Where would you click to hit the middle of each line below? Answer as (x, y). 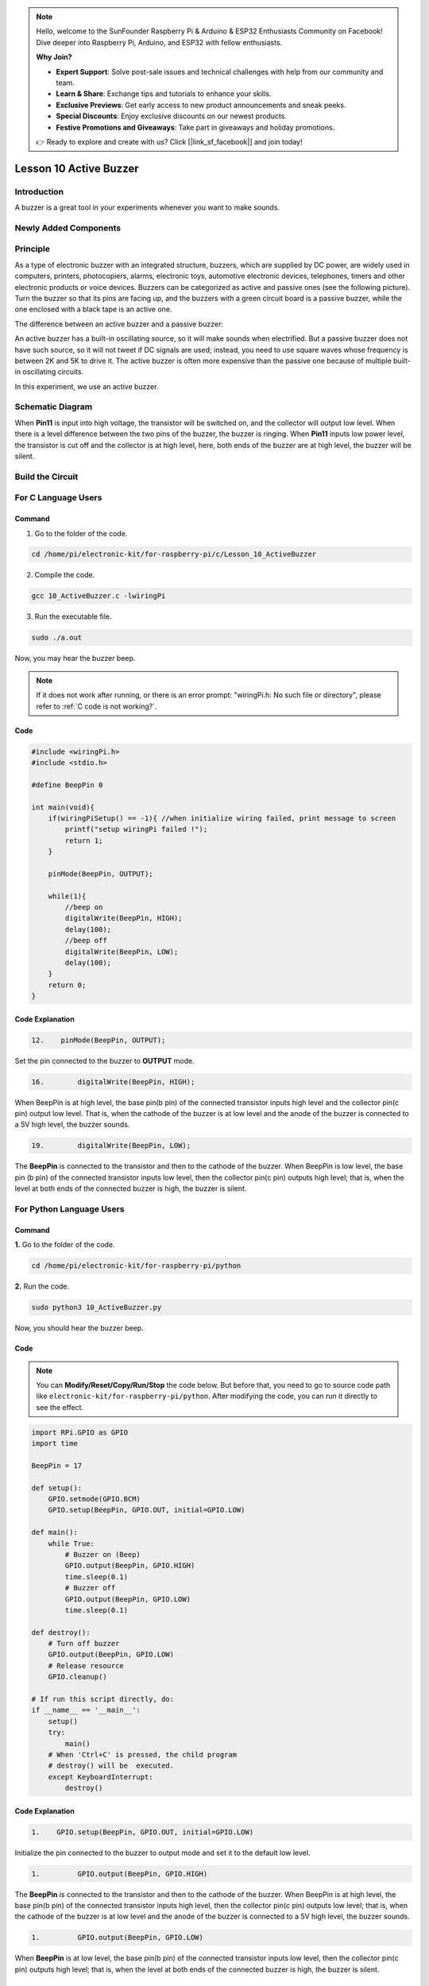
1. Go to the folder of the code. (65, 1245)
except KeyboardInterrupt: (101, 1777)
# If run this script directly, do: (103, 1699)
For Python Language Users (70, 1209)
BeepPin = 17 (57, 1465)
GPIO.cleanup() (77, 1677)
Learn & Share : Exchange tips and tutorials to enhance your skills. (164, 94)
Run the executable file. (73, 616)
